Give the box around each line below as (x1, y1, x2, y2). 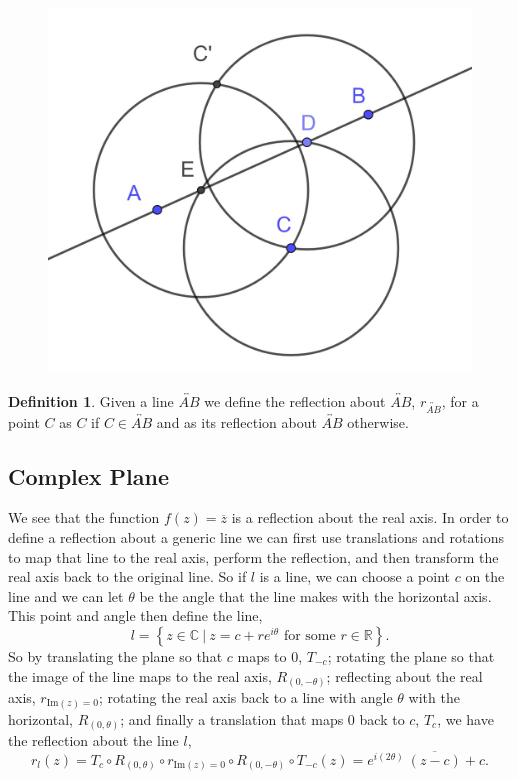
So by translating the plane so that (8, 645, 223, 666)
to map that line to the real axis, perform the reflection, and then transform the (8, 546, 499, 567)
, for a (441, 390, 479, 411)
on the (465, 566, 505, 587)
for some (283, 628, 336, 643)
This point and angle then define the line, (8, 605, 263, 626)
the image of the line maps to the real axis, (8, 665, 272, 686)
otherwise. (347, 411, 409, 432)
